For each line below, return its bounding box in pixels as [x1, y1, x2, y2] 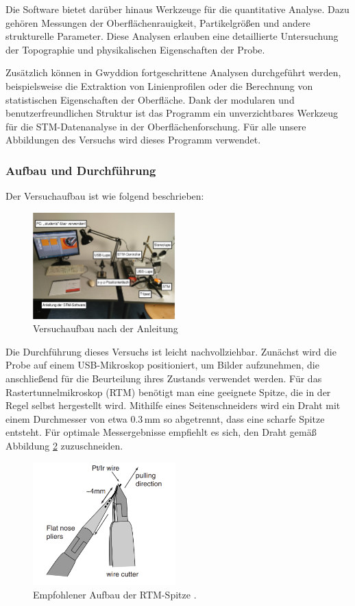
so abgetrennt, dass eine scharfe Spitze [163, 411, 325, 426]
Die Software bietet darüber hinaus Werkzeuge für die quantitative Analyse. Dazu [5, 2, 350, 16]
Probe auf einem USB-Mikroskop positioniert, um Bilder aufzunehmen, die [5, 358, 319, 372]
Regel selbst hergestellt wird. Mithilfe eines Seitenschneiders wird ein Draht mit [5, 398, 341, 412]
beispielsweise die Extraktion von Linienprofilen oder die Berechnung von [5, 78, 313, 93]
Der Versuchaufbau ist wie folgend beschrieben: [5, 189, 204, 203]
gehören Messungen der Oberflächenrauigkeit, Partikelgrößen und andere [5, 15, 310, 30]
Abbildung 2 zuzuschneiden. [5, 438, 123, 452]
